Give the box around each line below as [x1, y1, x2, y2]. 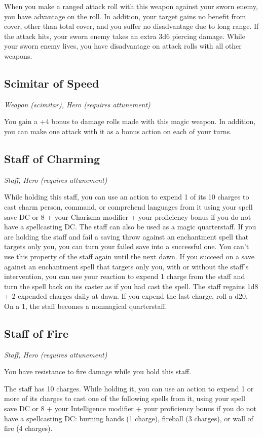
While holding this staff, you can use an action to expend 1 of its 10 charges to [4, 191, 249, 202]
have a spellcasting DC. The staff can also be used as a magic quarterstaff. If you [4, 221, 256, 232]
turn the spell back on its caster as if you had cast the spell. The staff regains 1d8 [4, 281, 258, 291]
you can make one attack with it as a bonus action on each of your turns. [4, 126, 232, 136]
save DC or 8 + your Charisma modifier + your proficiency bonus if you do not [4, 211, 251, 222]
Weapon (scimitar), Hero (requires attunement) [4, 99, 151, 109]
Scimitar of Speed [4, 75, 99, 91]
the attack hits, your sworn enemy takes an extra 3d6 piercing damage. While [4, 30, 245, 41]
